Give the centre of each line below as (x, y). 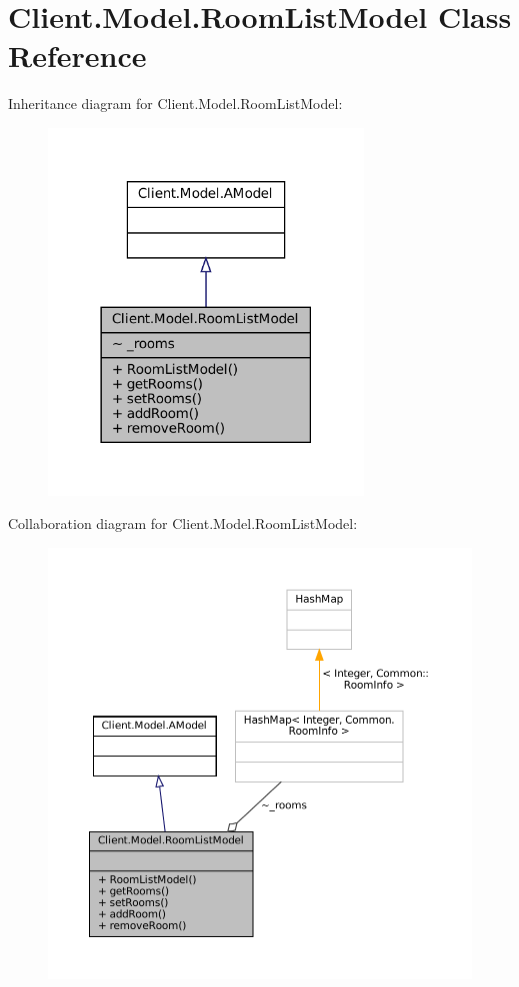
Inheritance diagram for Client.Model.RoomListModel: (175, 103)
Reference (77, 55)
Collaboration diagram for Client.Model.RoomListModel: (183, 523)
